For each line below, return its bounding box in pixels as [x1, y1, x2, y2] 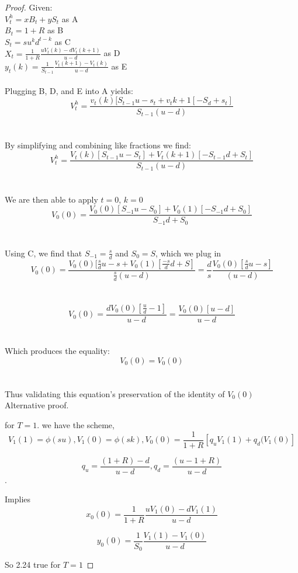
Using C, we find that [5, 246, 82, 259]
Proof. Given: [5, 1, 53, 13]
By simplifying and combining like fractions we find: [5, 138, 191, 151]
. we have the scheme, [37, 418, 115, 430]
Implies [5, 493, 31, 505]
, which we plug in [155, 246, 221, 259]
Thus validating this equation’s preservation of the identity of [5, 387, 225, 400]
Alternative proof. [5, 399, 69, 411]
